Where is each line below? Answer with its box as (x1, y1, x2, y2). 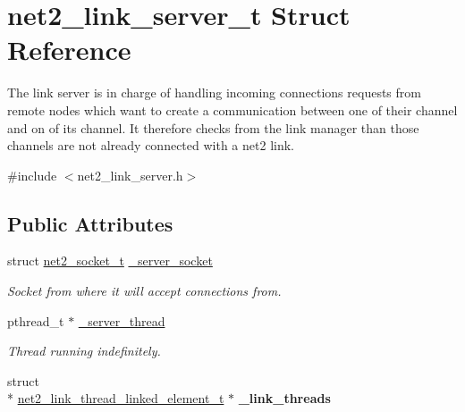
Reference (7, 31, 131, 68)
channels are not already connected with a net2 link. (7, 136, 294, 155)
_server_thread (78, 311, 165, 330)
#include (7, 165, 57, 184)
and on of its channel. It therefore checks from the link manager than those (7, 118, 419, 137)
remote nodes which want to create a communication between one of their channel (7, 100, 458, 119)
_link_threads (238, 389, 331, 408)
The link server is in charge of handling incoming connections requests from (7, 83, 421, 102)
